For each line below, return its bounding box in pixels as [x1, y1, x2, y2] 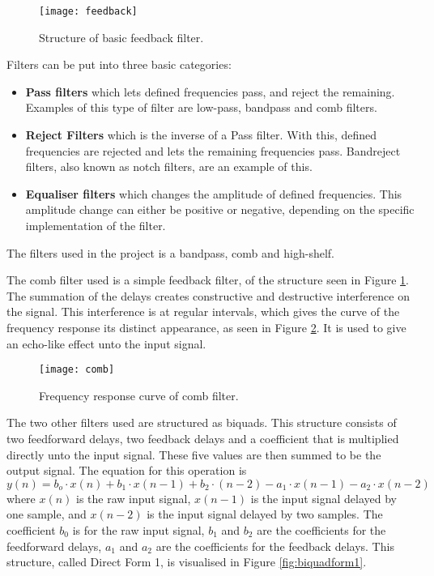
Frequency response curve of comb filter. [39, 386, 239, 403]
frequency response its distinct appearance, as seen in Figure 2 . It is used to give [6, 318, 406, 335]
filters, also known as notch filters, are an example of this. [25, 158, 313, 175]
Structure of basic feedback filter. [39, 28, 204, 45]
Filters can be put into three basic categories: [6, 56, 232, 73]
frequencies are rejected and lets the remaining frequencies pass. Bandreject [25, 142, 401, 159]
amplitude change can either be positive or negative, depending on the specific [25, 201, 415, 218]
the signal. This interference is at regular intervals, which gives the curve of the [6, 303, 400, 320]
